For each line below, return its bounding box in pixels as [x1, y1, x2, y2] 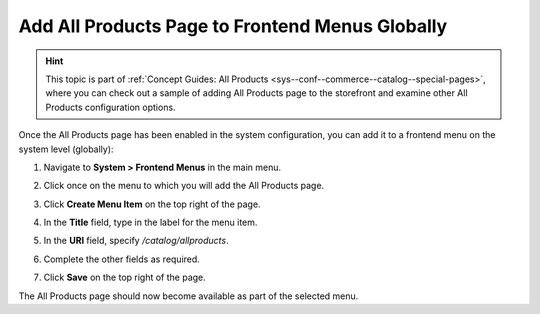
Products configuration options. [45, 101, 176, 113]
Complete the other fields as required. [43, 253, 200, 265]
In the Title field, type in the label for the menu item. [43, 216, 258, 229]
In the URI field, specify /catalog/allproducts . [43, 235, 229, 247]
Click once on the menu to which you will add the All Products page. [43, 180, 325, 192]
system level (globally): [18, 143, 114, 155]
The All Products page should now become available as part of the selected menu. [18, 290, 359, 302]
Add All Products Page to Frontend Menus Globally [18, 15, 448, 37]
